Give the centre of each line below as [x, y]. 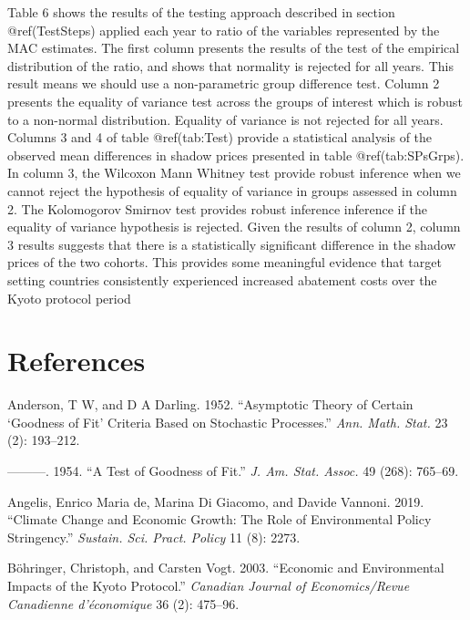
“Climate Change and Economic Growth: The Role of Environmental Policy [220, 519]
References [77, 361]
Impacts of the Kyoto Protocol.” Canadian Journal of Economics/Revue [209, 585]
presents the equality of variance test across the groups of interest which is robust [235, 101]
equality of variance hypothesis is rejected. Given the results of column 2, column [234, 227]
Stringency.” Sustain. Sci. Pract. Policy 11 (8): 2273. [154, 537]
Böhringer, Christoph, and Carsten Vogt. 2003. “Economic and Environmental [226, 568]
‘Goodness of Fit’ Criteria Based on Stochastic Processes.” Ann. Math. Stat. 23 [228, 422]
